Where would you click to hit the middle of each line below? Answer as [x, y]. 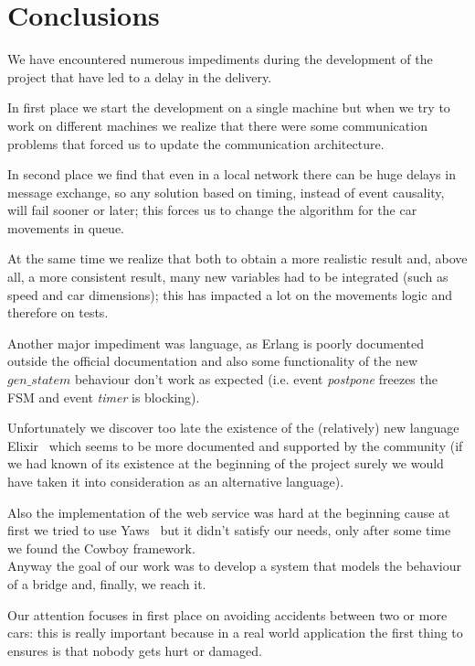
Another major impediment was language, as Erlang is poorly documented [216, 343]
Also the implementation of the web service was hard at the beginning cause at [229, 512]
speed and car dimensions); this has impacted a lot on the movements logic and [230, 294]
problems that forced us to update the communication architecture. [196, 143]
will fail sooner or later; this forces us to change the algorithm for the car [212, 210]
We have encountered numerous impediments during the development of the [220, 59]
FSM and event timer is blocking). [104, 397]
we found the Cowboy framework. [101, 548]
